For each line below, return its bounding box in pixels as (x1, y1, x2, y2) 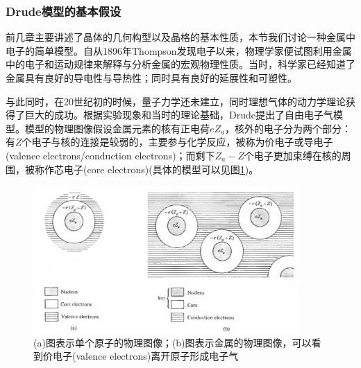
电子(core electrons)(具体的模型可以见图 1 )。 (63, 161, 259, 176)
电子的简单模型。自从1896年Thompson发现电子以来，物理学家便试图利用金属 (6, 43, 352, 58)
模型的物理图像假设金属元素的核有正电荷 (24, 121, 210, 135)
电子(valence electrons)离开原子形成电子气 (52, 349, 239, 363)
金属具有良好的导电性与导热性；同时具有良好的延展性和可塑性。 (6, 71, 297, 85)
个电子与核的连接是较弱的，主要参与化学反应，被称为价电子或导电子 (22, 134, 333, 149)
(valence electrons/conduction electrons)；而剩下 (6, 148, 215, 162)
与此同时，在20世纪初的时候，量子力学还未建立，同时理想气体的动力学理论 (6, 94, 346, 108)
